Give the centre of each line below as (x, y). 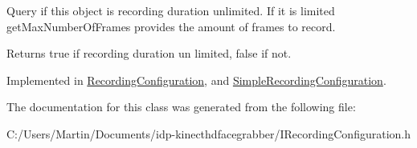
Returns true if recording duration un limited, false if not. (149, 53)
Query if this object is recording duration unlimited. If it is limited (171, 10)
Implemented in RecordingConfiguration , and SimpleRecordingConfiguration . (196, 80)
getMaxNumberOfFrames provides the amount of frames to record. (171, 26)
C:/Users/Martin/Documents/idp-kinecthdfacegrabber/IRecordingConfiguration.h (208, 133)
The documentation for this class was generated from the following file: (181, 107)
